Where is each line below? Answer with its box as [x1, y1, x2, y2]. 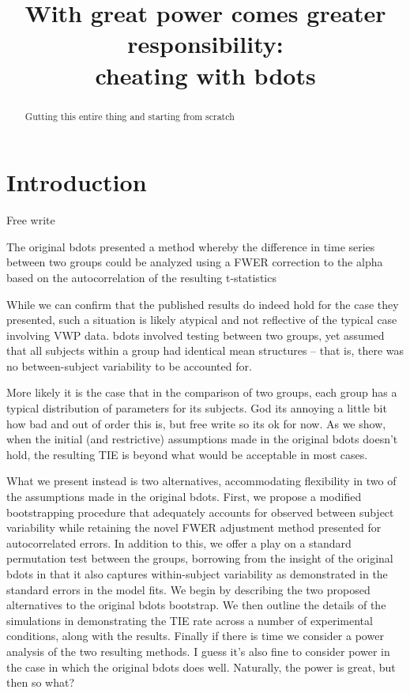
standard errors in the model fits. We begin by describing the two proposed [6, 581, 371, 597]
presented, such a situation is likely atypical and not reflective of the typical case [6, 311, 397, 328]
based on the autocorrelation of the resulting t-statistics [6, 269, 276, 285]
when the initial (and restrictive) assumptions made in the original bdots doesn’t [6, 431, 398, 447]
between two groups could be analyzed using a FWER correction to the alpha [6, 254, 383, 270]
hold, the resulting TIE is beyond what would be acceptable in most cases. [6, 446, 368, 462]
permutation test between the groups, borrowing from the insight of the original [6, 550, 393, 567]
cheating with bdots [95, 58, 316, 91]
